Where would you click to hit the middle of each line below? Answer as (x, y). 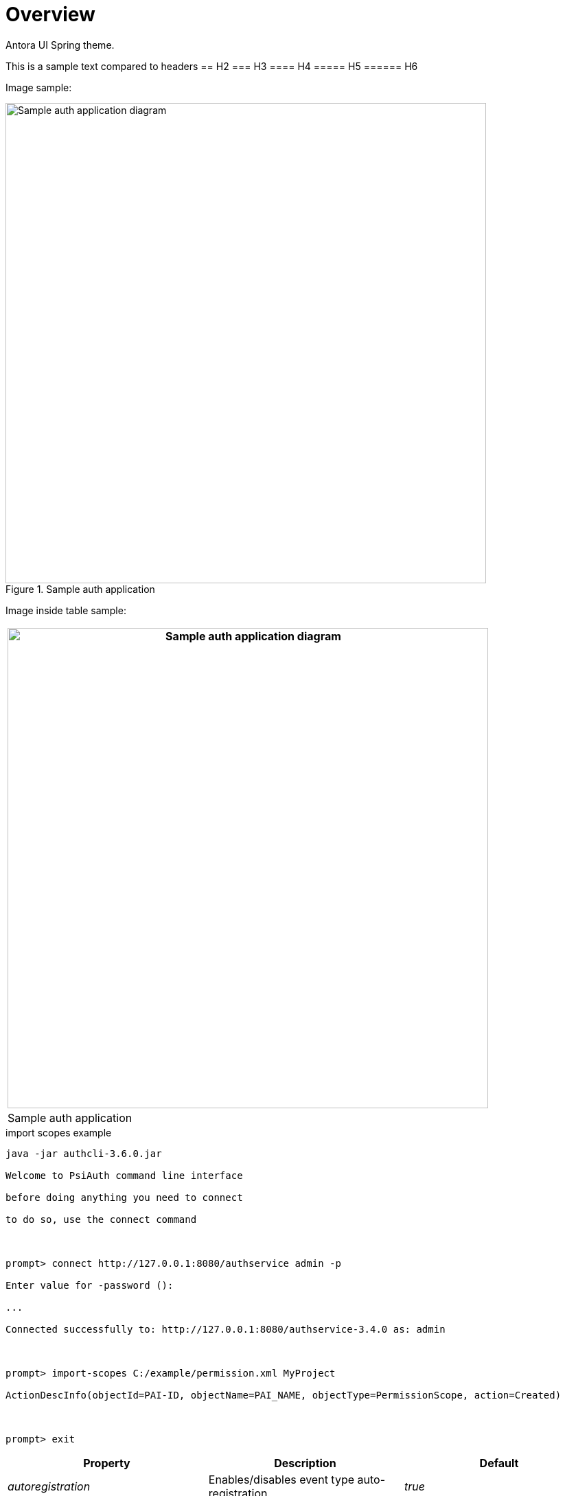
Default (499, 1463)
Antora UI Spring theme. (60, 45)
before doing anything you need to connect (124, 1197)
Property (107, 1463)
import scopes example (59, 1132)
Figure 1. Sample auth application (80, 589)
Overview (50, 14)
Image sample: (39, 87)
